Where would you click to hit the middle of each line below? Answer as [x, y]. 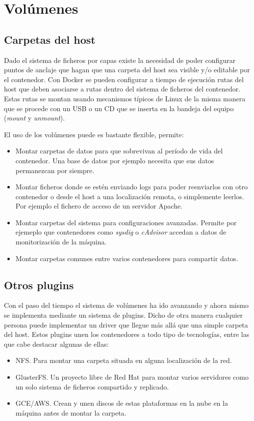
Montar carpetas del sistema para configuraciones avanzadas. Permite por [126, 222]
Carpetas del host [50, 39]
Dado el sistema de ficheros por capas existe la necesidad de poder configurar [120, 60]
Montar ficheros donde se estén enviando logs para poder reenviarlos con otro [131, 187]
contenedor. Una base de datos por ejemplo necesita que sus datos [115, 160]
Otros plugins [39, 285]
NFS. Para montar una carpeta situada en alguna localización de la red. [124, 360]
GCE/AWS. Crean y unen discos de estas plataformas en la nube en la [122, 403]
